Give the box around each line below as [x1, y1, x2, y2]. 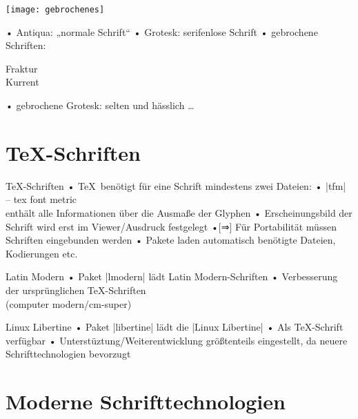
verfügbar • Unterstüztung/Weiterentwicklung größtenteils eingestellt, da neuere [6, 333, 348, 347]
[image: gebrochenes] [6, 5, 105, 14]
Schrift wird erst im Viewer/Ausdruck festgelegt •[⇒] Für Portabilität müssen [6, 219, 337, 233]
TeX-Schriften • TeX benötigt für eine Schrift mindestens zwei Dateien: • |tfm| [6, 178, 346, 193]
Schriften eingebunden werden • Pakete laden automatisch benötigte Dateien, [6, 233, 336, 247]
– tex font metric [6, 192, 77, 206]
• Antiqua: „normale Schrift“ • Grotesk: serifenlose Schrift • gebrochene [6, 24, 318, 39]
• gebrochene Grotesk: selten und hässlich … [6, 98, 195, 113]
